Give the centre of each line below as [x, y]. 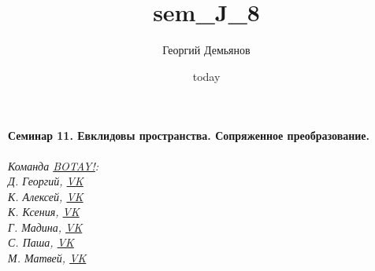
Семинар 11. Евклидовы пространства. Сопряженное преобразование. [189, 135]
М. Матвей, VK [47, 258]
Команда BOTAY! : [54, 165]
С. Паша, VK [41, 242]
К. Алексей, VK [46, 196]
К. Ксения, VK [44, 212]
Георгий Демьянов [206, 50]
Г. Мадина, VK [45, 227]
